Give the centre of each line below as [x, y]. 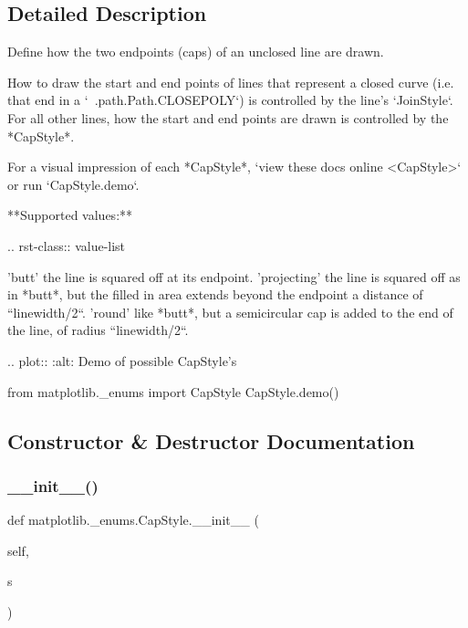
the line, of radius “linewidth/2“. [98, 330]
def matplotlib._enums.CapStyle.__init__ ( [133, 520]
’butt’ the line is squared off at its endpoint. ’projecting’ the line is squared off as [234, 276]
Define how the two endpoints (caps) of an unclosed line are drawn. [196, 52]
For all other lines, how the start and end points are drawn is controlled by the [228, 117]
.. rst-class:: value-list [67, 245]
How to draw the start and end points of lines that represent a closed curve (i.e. [231, 82]
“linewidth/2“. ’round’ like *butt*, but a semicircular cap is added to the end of [230, 312]
